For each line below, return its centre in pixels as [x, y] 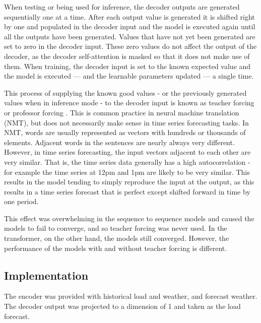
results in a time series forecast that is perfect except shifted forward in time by [127, 191]
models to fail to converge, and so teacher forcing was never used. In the [116, 228]
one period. [21, 201]
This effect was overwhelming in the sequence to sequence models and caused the [129, 218]
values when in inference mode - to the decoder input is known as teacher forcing [129, 103]
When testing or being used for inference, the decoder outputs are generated [122, 7]
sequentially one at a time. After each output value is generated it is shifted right [129, 16]
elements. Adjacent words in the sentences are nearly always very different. [119, 142]
